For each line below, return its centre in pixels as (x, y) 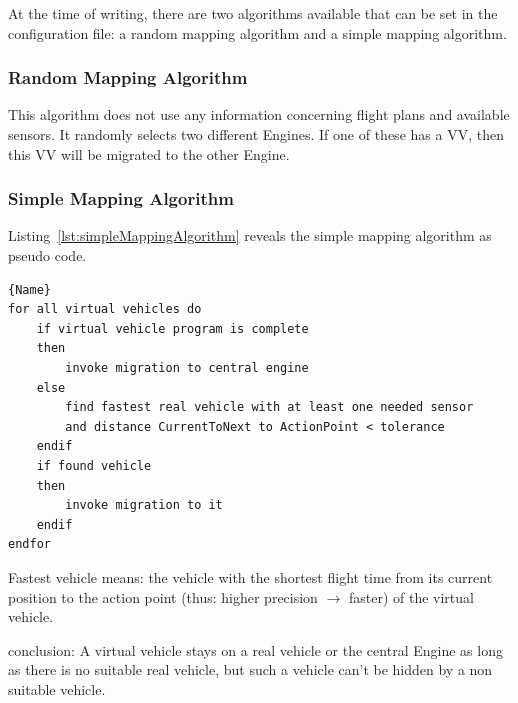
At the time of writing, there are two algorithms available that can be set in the (253, 13)
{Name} (29, 289)
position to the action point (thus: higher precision (163, 596)
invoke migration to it (144, 505)
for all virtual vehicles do (105, 309)
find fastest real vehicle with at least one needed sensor (269, 407)
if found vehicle (94, 465)
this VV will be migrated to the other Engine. (149, 153)
